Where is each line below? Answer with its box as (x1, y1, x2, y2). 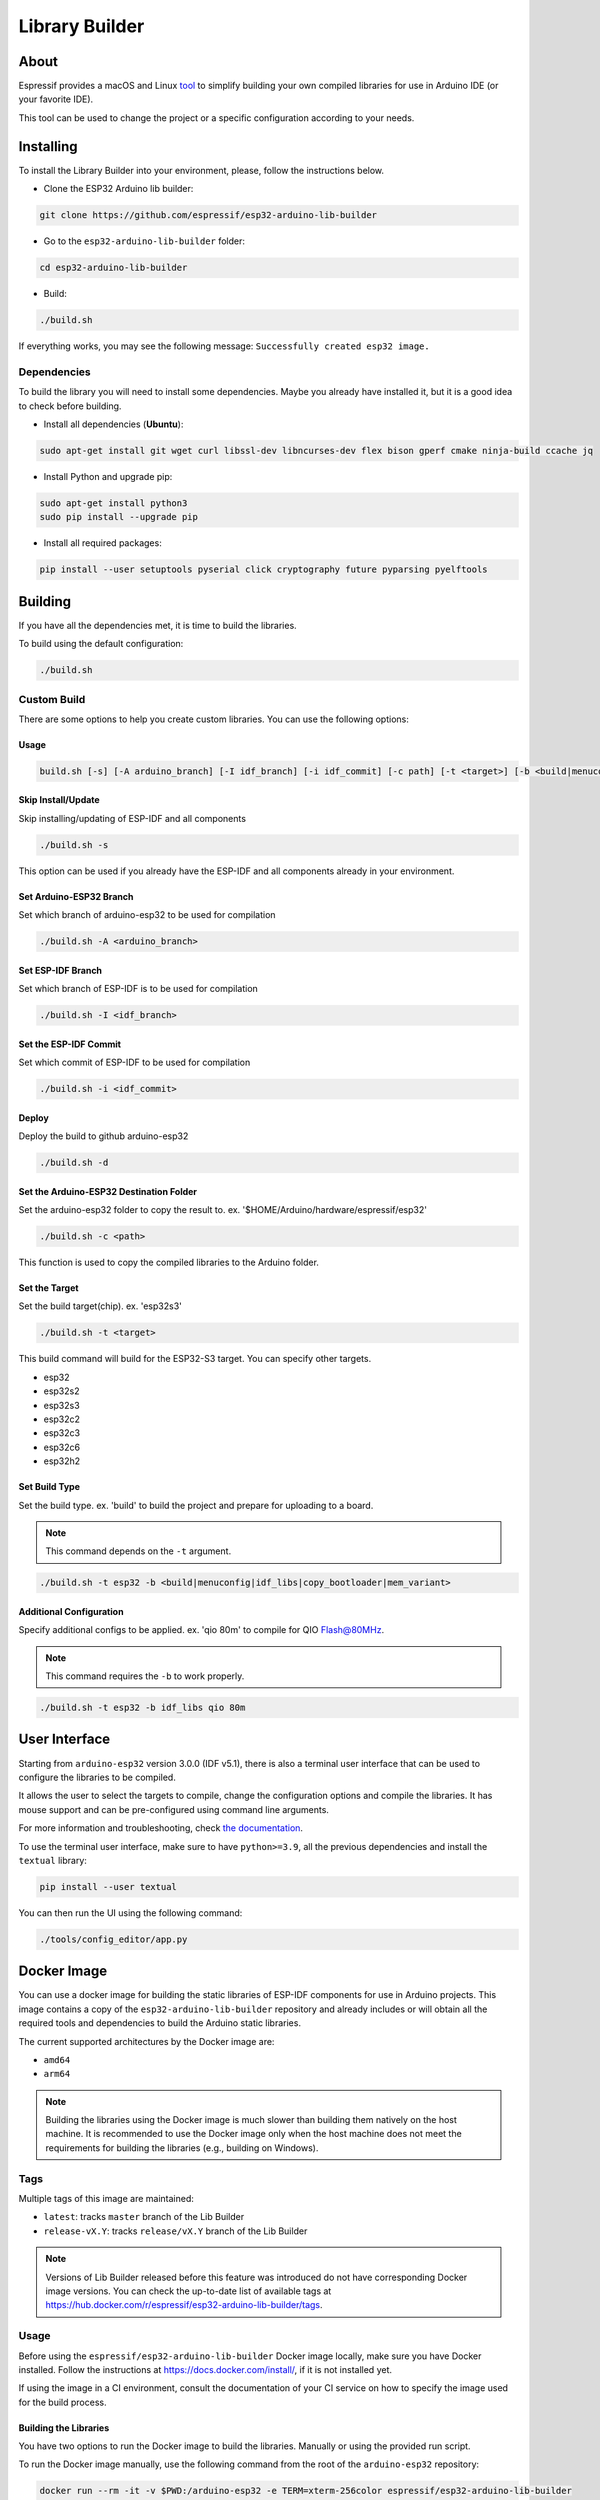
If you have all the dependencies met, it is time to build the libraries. (18, 619, 297, 631)
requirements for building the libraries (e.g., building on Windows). (45, 2141, 319, 2154)
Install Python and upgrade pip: (43, 470, 173, 482)
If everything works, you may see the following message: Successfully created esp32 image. (18, 340, 430, 352)
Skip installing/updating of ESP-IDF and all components (18, 812, 247, 824)
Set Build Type (18, 1481, 80, 1493)
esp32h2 (43, 1455, 81, 1467)
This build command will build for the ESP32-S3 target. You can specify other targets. (18, 1353, 372, 1365)
